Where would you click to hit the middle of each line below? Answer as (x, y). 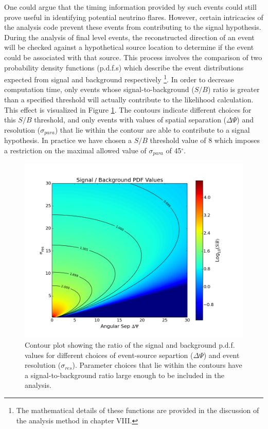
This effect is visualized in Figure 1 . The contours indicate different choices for (128, 109)
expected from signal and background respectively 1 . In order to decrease (119, 78)
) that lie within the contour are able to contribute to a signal (152, 129)
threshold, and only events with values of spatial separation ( (130, 120)
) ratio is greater (234, 89)
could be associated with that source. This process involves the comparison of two (133, 57)
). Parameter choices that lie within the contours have (157, 365)
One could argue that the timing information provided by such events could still (130, 7)
